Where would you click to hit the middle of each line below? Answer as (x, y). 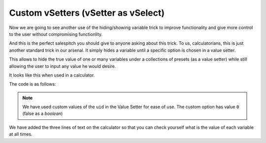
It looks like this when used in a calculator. (52, 75)
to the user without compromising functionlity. (56, 34)
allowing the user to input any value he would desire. (63, 66)
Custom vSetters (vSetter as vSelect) (87, 13)
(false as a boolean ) (43, 114)
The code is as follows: (33, 84)
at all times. (21, 134)
